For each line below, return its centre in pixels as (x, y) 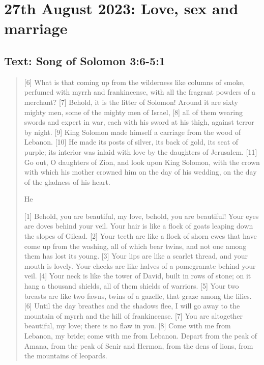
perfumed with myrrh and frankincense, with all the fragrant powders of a (140, 92)
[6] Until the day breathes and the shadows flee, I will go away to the (132, 306)
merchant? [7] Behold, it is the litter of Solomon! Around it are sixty (131, 102)
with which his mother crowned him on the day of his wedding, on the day (140, 172)
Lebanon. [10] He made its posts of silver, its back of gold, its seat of (131, 142)
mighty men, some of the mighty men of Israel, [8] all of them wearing (133, 112)
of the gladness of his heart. (67, 181)
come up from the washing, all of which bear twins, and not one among (135, 246)
